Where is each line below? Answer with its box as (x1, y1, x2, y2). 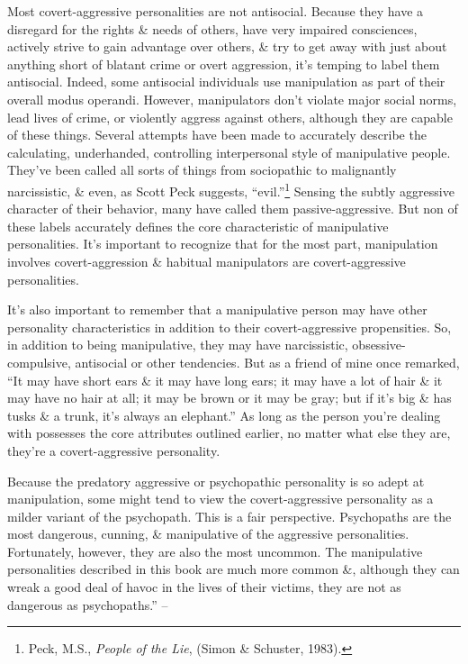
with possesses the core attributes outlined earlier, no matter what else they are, (7, 423, 451, 442)
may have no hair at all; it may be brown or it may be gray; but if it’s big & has (7, 388, 452, 407)
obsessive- (352, 335, 406, 354)
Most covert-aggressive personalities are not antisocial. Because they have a (7, 2, 424, 20)
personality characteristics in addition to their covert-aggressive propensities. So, (7, 317, 452, 336)
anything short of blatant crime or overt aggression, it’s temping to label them (7, 54, 440, 73)
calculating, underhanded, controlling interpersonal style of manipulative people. (7, 142, 451, 161)
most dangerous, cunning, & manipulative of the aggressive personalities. (7, 524, 409, 543)
